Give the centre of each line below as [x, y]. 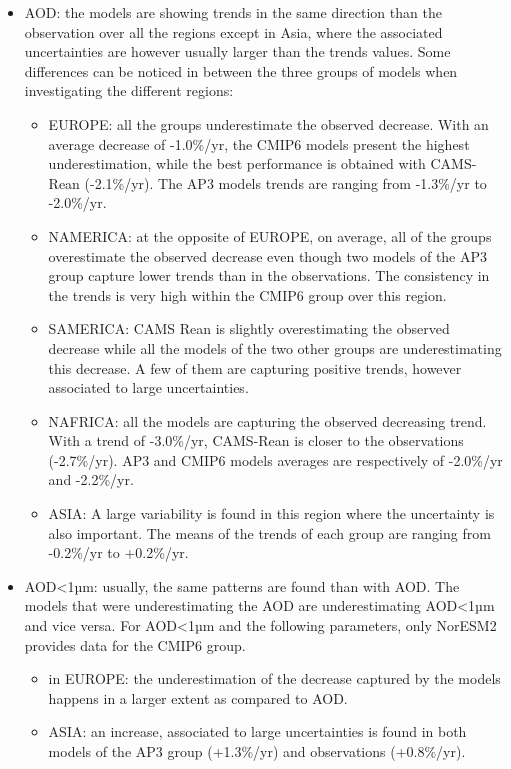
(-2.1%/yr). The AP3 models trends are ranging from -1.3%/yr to [285, 182]
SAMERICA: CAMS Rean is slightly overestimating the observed [249, 328]
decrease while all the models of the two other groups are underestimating [275, 347]
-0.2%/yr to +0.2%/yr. [118, 552]
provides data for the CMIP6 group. [135, 644]
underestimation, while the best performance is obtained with [237, 163]
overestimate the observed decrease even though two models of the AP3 [268, 255]
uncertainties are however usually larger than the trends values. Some [237, 51]
